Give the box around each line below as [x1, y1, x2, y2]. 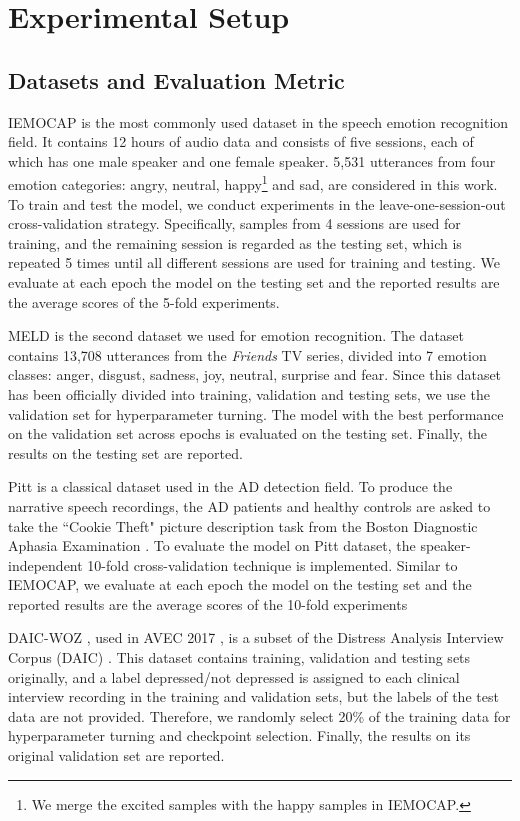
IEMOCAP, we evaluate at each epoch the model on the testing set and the [8, 574, 472, 595]
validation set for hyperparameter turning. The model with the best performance [8, 403, 504, 424]
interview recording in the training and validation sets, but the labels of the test [8, 686, 499, 707]
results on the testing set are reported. [8, 442, 243, 463]
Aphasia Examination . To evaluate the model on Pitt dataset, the [8, 535, 416, 556]
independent [8, 554, 83, 575]
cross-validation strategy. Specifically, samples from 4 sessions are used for [8, 213, 461, 234]
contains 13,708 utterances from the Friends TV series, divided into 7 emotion [8, 344, 487, 365]
